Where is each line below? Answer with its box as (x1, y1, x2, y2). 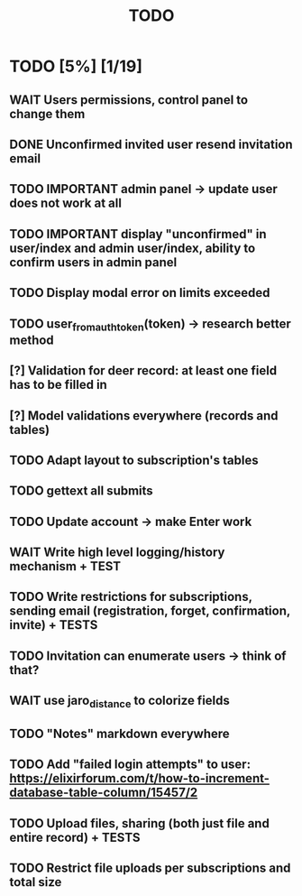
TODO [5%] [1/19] (9, 56, 142, 77)
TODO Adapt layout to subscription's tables (9, 452, 259, 467)
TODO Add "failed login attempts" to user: (9, 757, 251, 772)
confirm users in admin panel (9, 254, 178, 270)
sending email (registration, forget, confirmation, (9, 604, 291, 619)
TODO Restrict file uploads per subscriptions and (9, 860, 291, 875)
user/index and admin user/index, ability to (9, 240, 256, 255)
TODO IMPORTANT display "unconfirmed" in (9, 226, 268, 242)
